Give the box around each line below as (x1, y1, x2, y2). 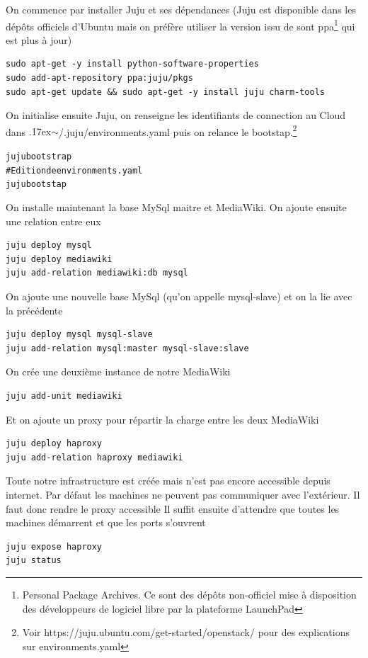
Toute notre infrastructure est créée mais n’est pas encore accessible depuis (6, 473, 330, 488)
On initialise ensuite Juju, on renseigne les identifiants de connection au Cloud (6, 108, 346, 123)
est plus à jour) (6, 32, 72, 47)
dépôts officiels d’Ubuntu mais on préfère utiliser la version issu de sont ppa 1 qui (6, 16, 355, 33)
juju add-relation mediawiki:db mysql (6, 268, 188, 278)
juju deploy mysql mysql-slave (6, 329, 153, 340)
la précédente (6, 302, 63, 317)
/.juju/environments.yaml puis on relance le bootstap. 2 (59, 122, 297, 139)
